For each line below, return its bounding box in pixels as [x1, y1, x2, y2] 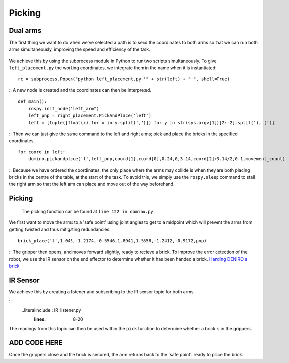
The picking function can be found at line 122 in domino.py [21, 208, 154, 214]
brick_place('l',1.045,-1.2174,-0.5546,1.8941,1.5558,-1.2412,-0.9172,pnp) [18, 238, 207, 243]
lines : [34, 316, 46, 322]
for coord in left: [18, 149, 66, 155]
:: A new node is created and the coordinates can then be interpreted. [9, 87, 151, 93]
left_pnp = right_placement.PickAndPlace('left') [28, 113, 151, 119]
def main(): [18, 99, 47, 104]
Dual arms [9, 26, 42, 35]
